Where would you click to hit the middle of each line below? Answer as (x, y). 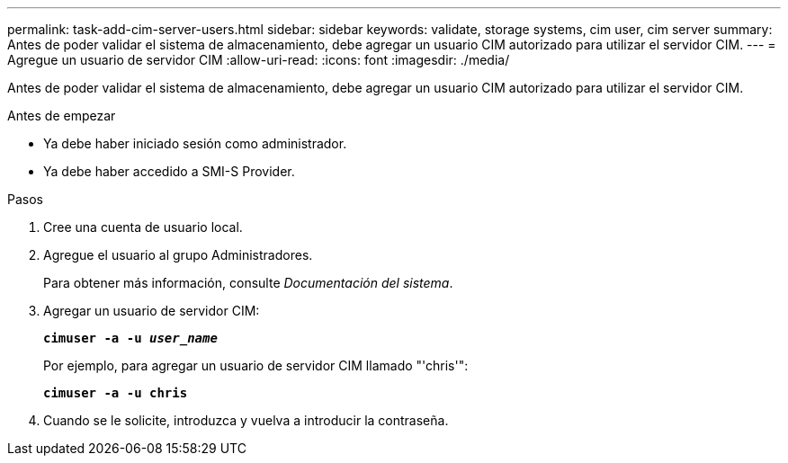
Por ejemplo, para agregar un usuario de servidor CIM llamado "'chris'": (256, 365)
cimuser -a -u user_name (130, 338)
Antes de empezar (62, 116)
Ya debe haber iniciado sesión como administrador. (195, 143)
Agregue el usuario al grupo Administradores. (178, 255)
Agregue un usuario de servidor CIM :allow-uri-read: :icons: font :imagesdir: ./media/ (259, 60)
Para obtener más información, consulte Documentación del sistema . (248, 283)
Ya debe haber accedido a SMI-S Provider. (169, 171)
